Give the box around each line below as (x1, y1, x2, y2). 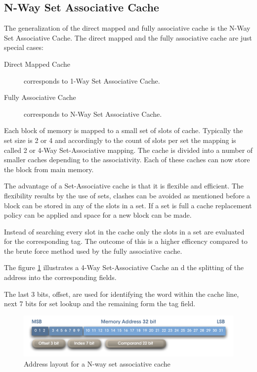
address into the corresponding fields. (4, 272, 117, 282)
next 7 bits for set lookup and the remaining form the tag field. (4, 298, 196, 309)
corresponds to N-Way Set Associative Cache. (24, 108, 162, 119)
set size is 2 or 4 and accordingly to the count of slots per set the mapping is (4, 135, 236, 145)
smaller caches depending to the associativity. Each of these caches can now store (4, 154, 250, 165)
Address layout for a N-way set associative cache (24, 358, 171, 369)
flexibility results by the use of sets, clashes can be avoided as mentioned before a (4, 190, 251, 200)
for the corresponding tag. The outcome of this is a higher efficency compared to (4, 236, 248, 246)
